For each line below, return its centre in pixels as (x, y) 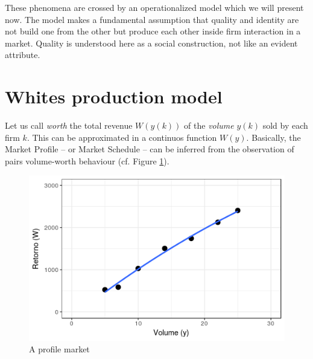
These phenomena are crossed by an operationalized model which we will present (154, 7)
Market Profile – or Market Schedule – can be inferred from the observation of (150, 149)
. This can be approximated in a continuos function (122, 137)
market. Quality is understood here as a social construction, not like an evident (151, 43)
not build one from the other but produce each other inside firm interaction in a (153, 31)
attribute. (23, 55)
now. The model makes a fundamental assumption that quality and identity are (152, 19)
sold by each (285, 125)
